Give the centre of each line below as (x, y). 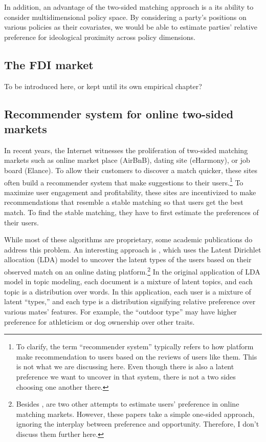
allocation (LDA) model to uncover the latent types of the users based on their (128, 259)
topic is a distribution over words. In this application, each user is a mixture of (128, 291)
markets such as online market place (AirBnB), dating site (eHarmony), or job (127, 160)
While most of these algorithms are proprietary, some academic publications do (128, 239)
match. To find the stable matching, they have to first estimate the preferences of (131, 212)
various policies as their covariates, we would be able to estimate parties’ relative (131, 27)
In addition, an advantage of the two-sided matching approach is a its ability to (129, 7)
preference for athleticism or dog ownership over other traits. (99, 321)
